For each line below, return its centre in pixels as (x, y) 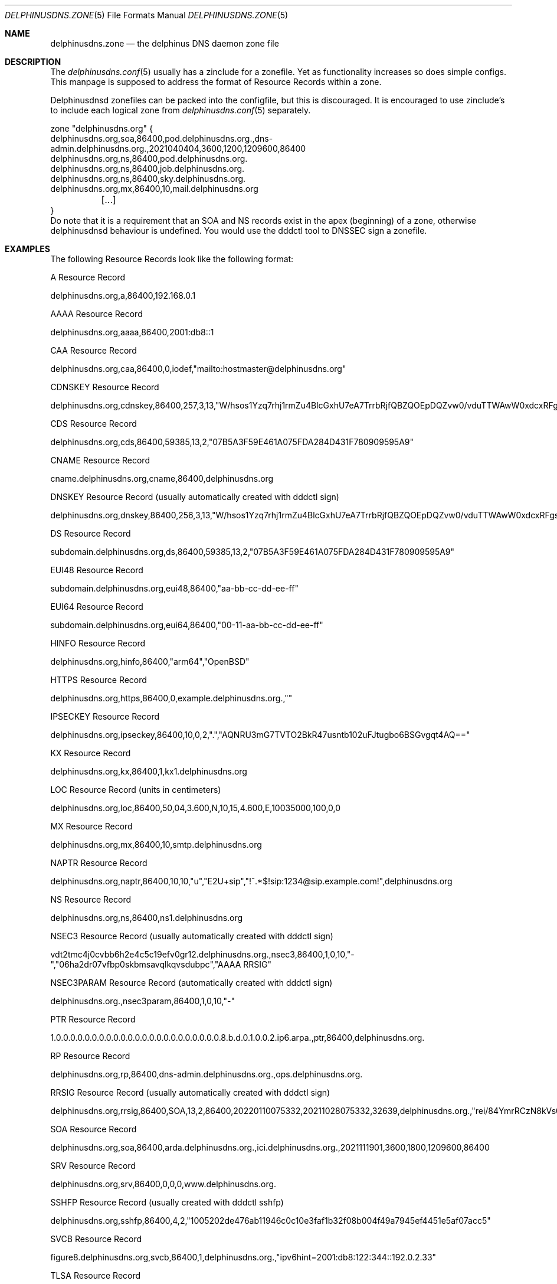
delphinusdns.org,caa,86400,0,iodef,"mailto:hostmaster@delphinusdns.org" (198, 369)
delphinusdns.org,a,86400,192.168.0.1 (123, 295)
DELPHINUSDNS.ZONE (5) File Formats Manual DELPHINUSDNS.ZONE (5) (147, 15)
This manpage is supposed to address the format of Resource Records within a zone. (216, 82)
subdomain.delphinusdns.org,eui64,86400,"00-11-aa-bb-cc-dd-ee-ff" (187, 625)
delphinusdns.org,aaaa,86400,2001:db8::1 (132, 332)
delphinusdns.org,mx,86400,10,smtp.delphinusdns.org (156, 844)
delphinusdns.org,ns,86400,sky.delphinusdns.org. (148, 179)
